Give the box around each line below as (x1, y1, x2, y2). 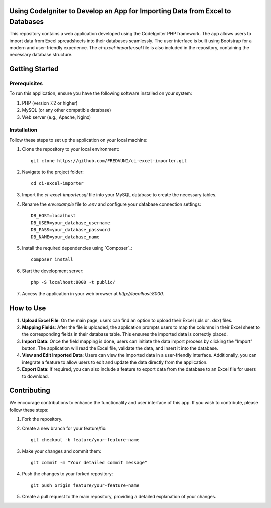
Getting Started (9, 65, 59, 73)
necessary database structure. (9, 52, 73, 58)
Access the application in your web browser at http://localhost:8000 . (22, 290, 164, 296)
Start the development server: (22, 268, 84, 274)
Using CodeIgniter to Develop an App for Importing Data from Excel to (9, 7, 231, 15)
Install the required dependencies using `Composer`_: (22, 245, 133, 251)
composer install (31, 257, 73, 262)
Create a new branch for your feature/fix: (22, 425, 107, 431)
